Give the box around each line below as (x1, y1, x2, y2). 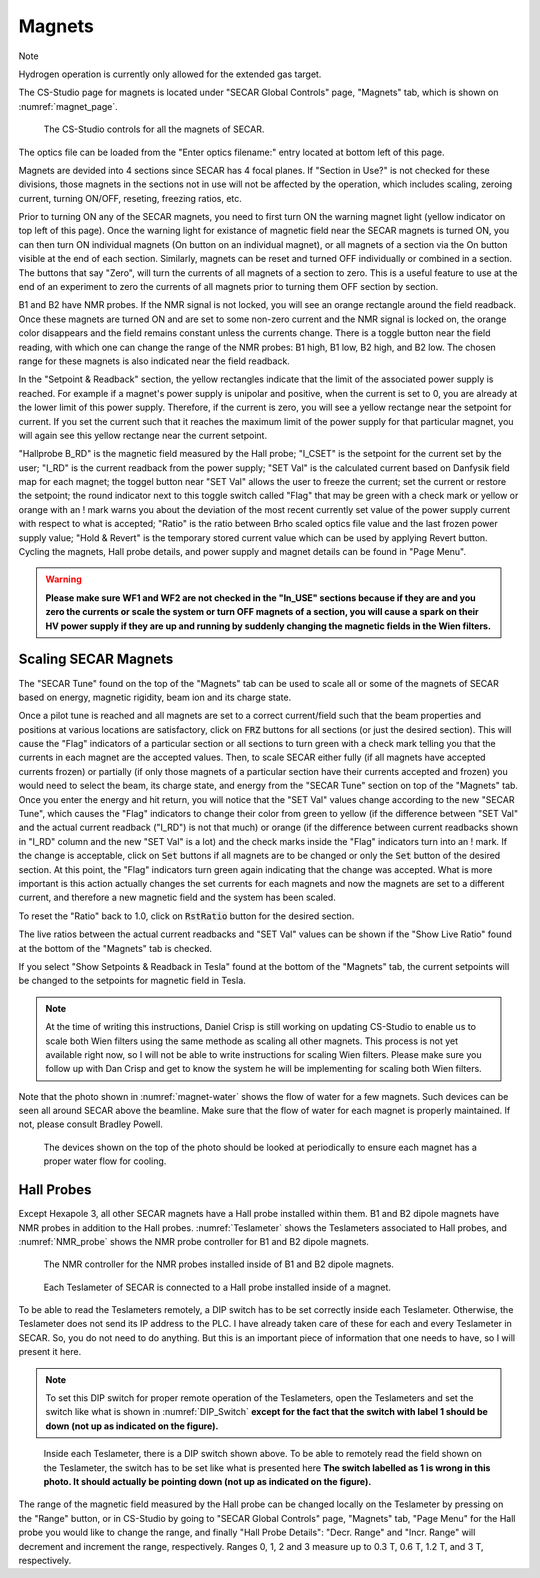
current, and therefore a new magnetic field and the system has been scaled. (18, 891, 337, 904)
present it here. (18, 1346, 82, 1358)
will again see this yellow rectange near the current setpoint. (18, 429, 268, 441)
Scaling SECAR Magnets (18, 651, 174, 668)
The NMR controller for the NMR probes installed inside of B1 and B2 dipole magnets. (43, 1258, 395, 1270)
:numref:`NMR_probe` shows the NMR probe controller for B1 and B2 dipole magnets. (18, 1235, 370, 1247)
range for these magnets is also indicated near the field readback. (18, 355, 290, 367)
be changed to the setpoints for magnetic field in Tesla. (18, 975, 247, 987)
